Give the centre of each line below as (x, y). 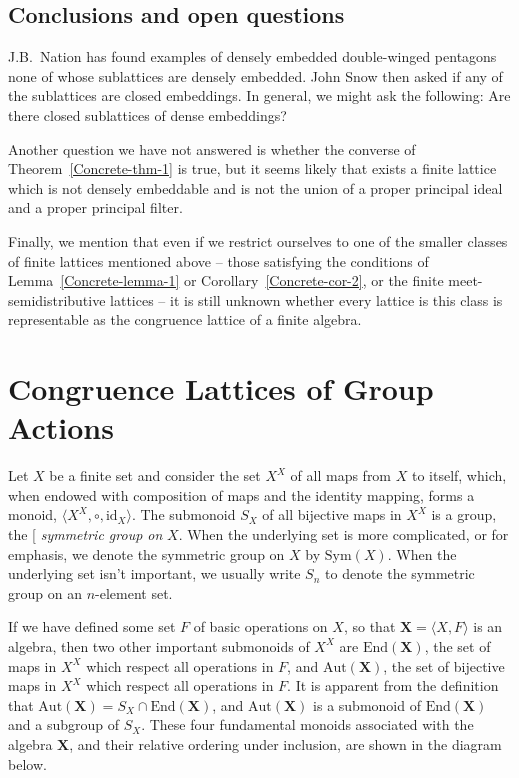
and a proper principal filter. (95, 207)
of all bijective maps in (332, 514)
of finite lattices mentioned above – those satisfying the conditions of (218, 260)
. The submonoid (183, 514)
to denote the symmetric (400, 573)
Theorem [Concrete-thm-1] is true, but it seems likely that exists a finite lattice (252, 168)
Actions (61, 427)
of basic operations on (260, 626)
